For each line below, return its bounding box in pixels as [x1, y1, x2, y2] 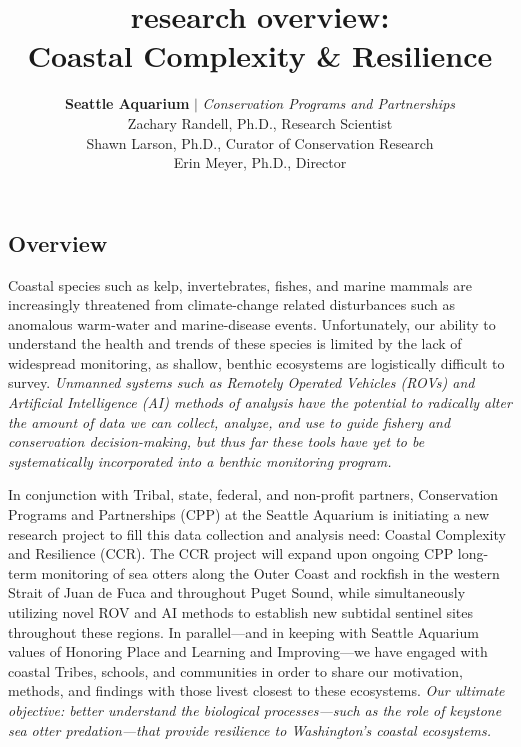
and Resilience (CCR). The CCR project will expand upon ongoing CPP [8, 543, 454, 564]
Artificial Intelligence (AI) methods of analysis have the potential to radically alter [8, 392, 512, 413]
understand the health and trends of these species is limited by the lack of [8, 333, 462, 354]
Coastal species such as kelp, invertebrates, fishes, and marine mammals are [8, 274, 472, 295]
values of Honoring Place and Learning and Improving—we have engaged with [8, 641, 488, 662]
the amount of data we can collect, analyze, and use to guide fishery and [8, 411, 451, 432]
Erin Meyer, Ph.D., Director [173, 152, 347, 173]
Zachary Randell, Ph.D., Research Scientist [127, 112, 393, 133]
